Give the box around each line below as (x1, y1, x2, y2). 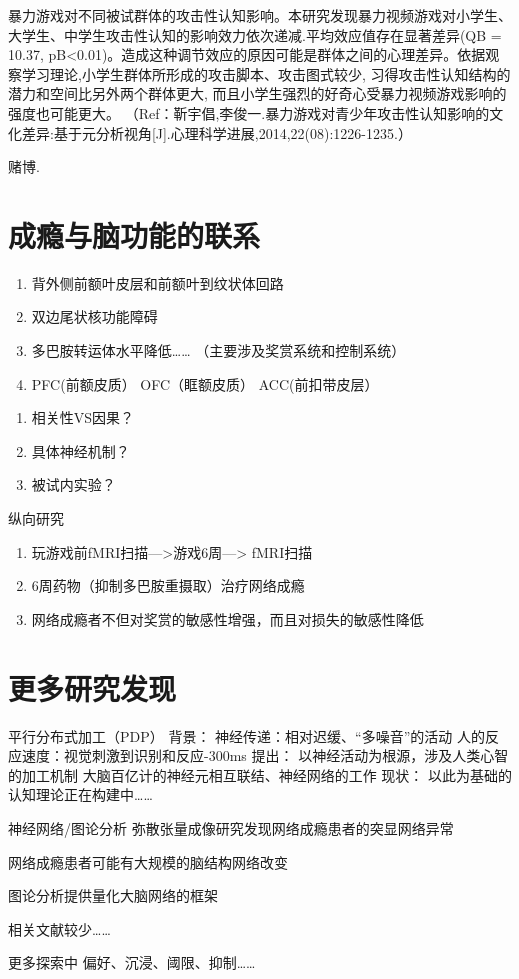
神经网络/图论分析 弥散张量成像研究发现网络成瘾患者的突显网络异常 (8, 817, 454, 838)
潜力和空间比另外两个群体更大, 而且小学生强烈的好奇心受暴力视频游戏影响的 (8, 83, 507, 104)
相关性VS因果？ (31, 407, 135, 428)
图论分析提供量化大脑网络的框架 (8, 885, 218, 906)
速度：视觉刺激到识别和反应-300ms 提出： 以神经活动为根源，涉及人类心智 (21, 745, 509, 766)
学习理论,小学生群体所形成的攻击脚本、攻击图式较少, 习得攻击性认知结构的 (21, 63, 511, 84)
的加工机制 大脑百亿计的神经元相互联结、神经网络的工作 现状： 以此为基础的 (8, 764, 512, 785)
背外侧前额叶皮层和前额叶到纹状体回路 (31, 272, 284, 293)
